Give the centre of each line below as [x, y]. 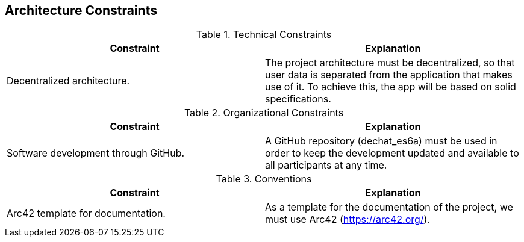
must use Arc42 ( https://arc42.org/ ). [348, 219]
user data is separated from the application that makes [389, 75]
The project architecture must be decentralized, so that [390, 63]
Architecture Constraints [81, 11]
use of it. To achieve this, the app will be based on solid [391, 87]
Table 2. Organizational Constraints [264, 113]
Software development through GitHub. [96, 153]
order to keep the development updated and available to [392, 153]
